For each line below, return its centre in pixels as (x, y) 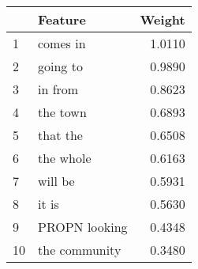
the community (80, 250)
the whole (65, 158)
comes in (62, 43)
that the (60, 135)
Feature (62, 19)
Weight (163, 19)
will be (56, 181)
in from (58, 89)
